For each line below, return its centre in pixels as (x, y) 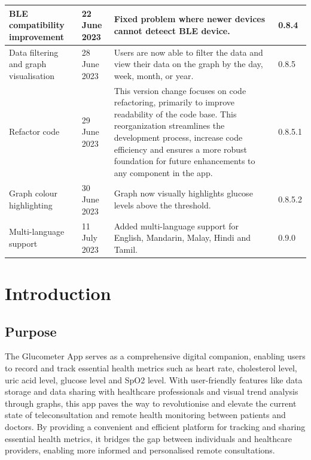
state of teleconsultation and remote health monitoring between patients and (145, 415)
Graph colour (33, 193)
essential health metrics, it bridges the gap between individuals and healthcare (149, 438)
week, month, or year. (154, 75)
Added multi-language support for (176, 226)
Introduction (58, 293)
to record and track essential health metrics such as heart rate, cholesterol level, (151, 368)
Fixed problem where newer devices (190, 19)
